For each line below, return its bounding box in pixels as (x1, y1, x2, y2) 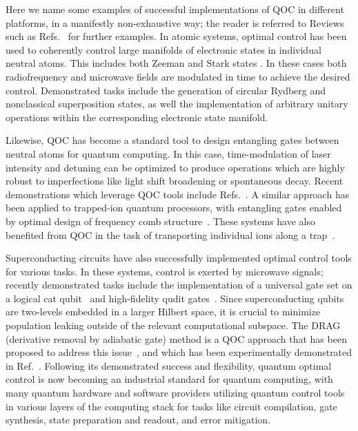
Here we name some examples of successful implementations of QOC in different (6, 2, 344, 16)
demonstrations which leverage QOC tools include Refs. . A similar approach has (6, 187, 350, 201)
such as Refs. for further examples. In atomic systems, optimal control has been (6, 29, 347, 43)
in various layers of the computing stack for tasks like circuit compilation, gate (6, 399, 337, 413)
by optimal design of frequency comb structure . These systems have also (6, 213, 316, 228)
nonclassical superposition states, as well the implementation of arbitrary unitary (6, 96, 348, 111)
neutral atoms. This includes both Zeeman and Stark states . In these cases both (6, 56, 347, 70)
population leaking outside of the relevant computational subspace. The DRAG (6, 318, 341, 333)
